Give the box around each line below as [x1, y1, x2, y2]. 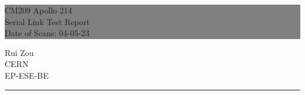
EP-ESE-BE [5, 69, 49, 81]
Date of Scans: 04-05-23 [5, 27, 90, 39]
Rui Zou [5, 46, 34, 58]
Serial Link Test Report [5, 15, 90, 27]
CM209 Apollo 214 [5, 4, 72, 16]
